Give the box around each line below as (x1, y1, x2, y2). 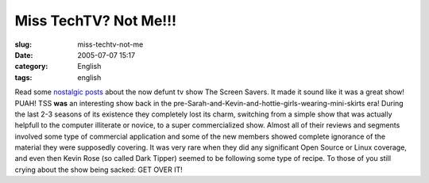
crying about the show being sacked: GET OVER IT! (14, 165, 183, 174)
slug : (14, 40, 32, 49)
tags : (14, 72, 33, 82)
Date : (14, 50, 33, 59)
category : (14, 62, 48, 71)
